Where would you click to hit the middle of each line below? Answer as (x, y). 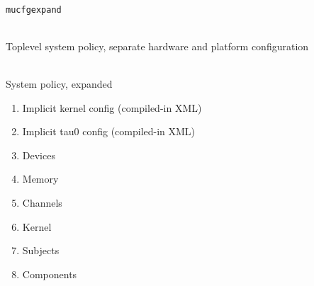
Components (50, 274)
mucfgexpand (34, 10)
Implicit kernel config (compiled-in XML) (112, 107)
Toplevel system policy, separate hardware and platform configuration (157, 46)
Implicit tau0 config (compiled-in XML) (109, 131)
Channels (42, 202)
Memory (40, 179)
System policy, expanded (59, 84)
